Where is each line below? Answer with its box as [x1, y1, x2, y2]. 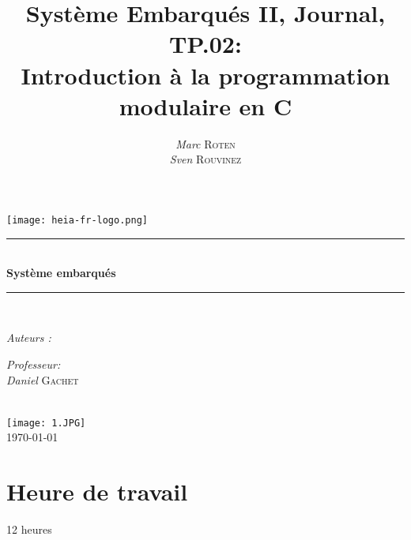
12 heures [6, 521, 52, 538]
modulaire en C [119, 89, 292, 122]
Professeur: [6, 355, 61, 372]
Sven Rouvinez [169, 151, 242, 167]
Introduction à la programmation [21, 58, 390, 91]
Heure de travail [6, 475, 188, 508]
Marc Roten [175, 135, 236, 152]
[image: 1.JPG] [6, 417, 86, 429]
